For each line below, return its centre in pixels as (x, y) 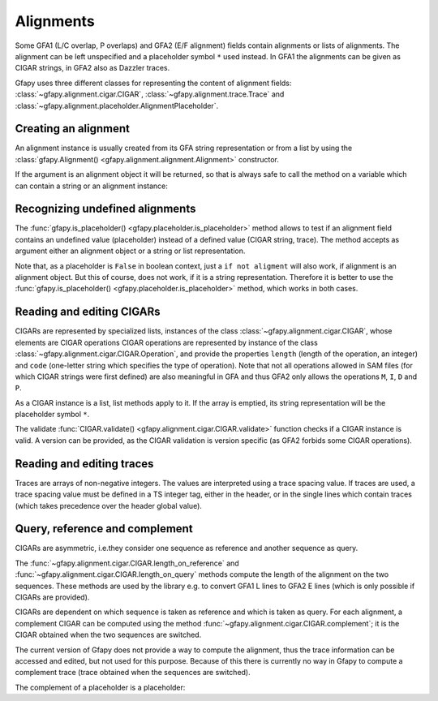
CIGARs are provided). (52, 597)
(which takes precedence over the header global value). (109, 505)
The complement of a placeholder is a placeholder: (100, 687)
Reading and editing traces (84, 464)
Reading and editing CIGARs (88, 312)
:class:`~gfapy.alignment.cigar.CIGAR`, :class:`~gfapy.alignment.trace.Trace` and (150, 94)
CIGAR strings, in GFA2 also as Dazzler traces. (92, 68)
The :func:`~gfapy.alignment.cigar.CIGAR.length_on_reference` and (127, 563)
